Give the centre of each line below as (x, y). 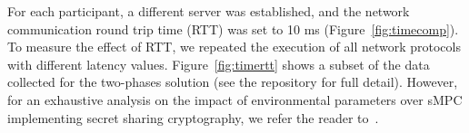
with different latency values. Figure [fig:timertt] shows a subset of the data (219, 64)
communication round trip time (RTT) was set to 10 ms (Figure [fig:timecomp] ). (233, 28)
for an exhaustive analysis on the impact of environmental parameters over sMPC (235, 99)
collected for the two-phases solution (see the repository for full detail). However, (233, 82)
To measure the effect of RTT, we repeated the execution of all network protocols (234, 47)
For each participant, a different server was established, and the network (209, 11)
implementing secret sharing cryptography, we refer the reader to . (193, 117)
